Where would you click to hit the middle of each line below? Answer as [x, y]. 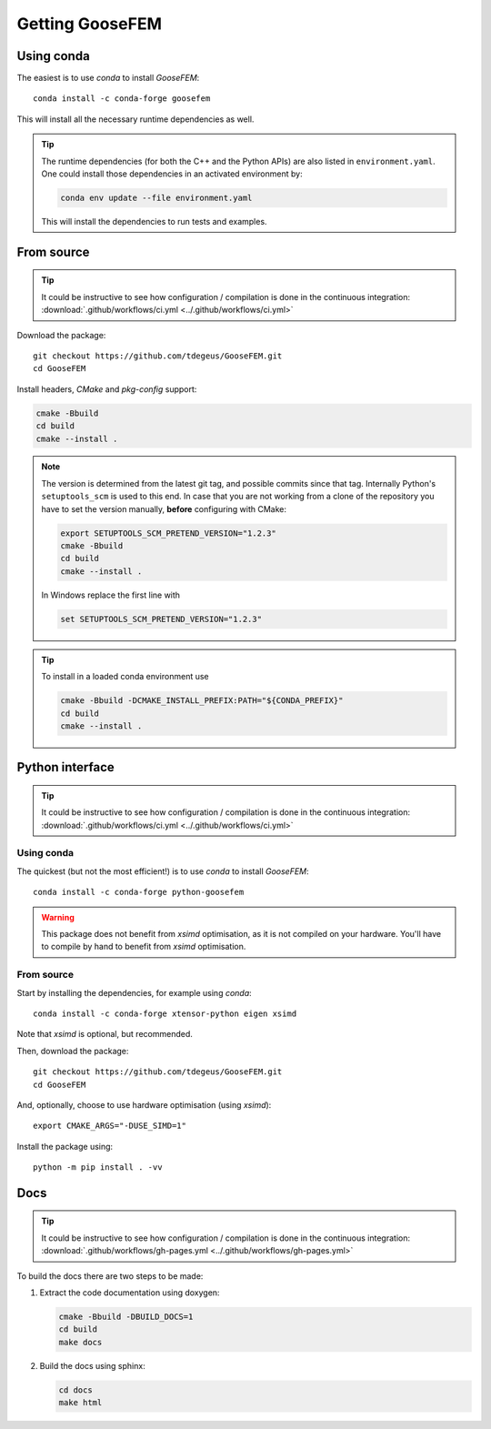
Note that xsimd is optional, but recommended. [105, 1034]
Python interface [66, 767]
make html [80, 1403]
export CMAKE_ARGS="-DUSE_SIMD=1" [110, 1126]
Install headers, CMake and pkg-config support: [107, 389]
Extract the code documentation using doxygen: [130, 1293]
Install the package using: [65, 1146]
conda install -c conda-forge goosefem [122, 99]
